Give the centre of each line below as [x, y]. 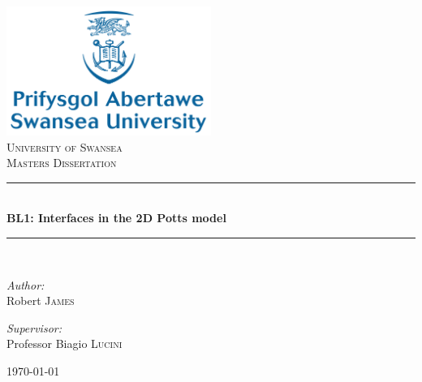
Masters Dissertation [62, 163]
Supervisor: [34, 327]
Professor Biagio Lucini [65, 343]
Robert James [41, 300]
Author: [26, 284]
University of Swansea [65, 146]
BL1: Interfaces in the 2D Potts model [116, 218]
